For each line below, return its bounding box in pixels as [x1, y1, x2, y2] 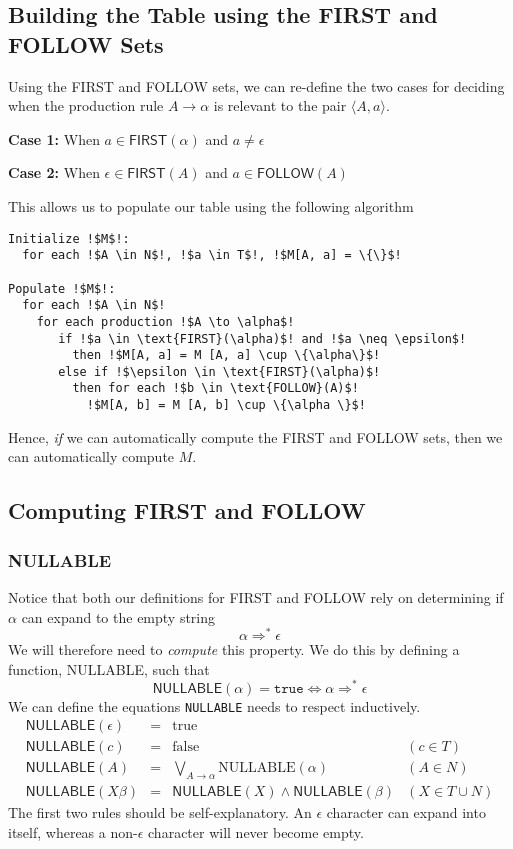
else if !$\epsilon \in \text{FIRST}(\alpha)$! [58, 364, 381, 379]
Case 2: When [8, 162, 100, 183]
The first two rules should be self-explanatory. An [8, 802, 312, 823]
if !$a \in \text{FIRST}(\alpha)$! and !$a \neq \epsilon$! [58, 331, 467, 346]
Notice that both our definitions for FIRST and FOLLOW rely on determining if [8, 586, 504, 607]
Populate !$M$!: [8, 281, 116, 296]
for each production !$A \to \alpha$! [36, 314, 295, 329]
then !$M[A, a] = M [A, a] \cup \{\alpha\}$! [72, 348, 381, 363]
